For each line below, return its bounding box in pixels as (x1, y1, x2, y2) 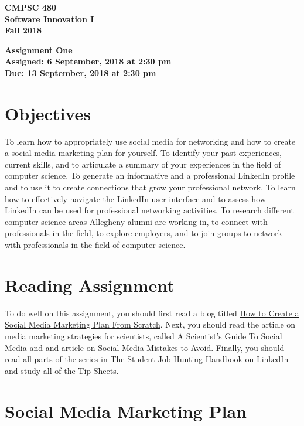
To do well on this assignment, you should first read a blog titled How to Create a (5, 306, 299, 319)
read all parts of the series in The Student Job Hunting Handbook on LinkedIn (5, 353, 289, 365)
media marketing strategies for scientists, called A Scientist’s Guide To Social (5, 329, 282, 342)
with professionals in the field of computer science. (5, 238, 186, 251)
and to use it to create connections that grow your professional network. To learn (5, 181, 296, 193)
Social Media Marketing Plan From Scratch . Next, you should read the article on (5, 318, 296, 330)
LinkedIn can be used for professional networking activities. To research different (5, 204, 294, 216)
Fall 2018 (5, 24, 42, 36)
